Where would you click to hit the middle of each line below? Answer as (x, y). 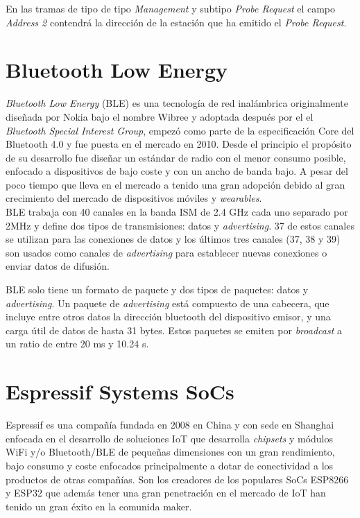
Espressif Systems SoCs (120, 391)
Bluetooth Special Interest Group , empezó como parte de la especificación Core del (180, 130)
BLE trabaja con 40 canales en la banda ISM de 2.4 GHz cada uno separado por (177, 212)
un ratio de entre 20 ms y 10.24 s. (77, 344)
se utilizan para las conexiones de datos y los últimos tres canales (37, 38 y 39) (173, 239)
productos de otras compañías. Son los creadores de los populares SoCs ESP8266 (177, 479)
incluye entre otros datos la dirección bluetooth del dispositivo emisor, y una (168, 317)
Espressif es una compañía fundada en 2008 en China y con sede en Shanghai (170, 425)
